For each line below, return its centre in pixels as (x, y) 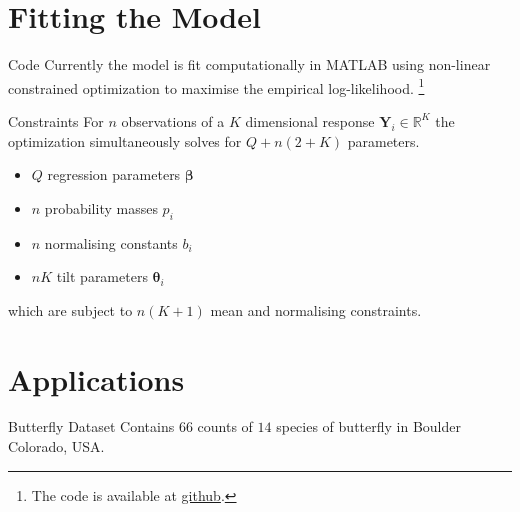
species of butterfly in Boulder (368, 426)
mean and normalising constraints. (316, 309)
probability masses (101, 207)
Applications (96, 378)
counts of (225, 426)
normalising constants (111, 242)
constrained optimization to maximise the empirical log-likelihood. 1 (216, 86)
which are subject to (70, 309)
